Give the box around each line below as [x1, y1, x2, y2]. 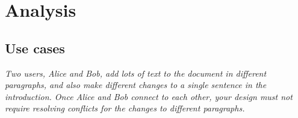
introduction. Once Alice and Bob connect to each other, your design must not [5, 90, 293, 102]
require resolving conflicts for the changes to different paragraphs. [5, 102, 245, 114]
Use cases [5, 38, 65, 57]
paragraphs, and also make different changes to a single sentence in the [5, 78, 267, 91]
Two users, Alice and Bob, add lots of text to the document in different [5, 66, 267, 79]
